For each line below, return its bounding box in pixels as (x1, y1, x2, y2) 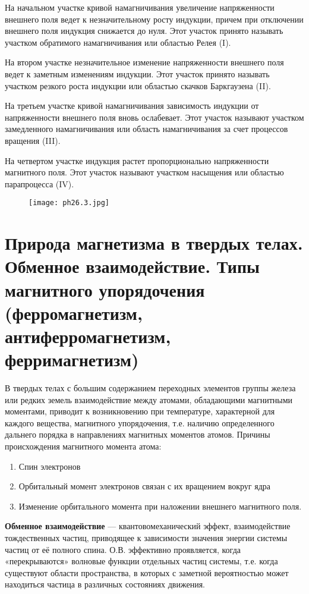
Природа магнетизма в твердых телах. (5, 231, 303, 255)
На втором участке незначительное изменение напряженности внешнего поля (5, 56, 284, 68)
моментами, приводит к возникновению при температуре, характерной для (5, 405, 275, 417)
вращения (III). (5, 134, 61, 146)
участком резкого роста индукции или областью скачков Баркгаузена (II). (5, 79, 271, 92)
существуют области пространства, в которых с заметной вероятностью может (5, 566, 289, 579)
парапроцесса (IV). (5, 177, 74, 190)
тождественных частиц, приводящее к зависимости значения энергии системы (5, 531, 288, 543)
